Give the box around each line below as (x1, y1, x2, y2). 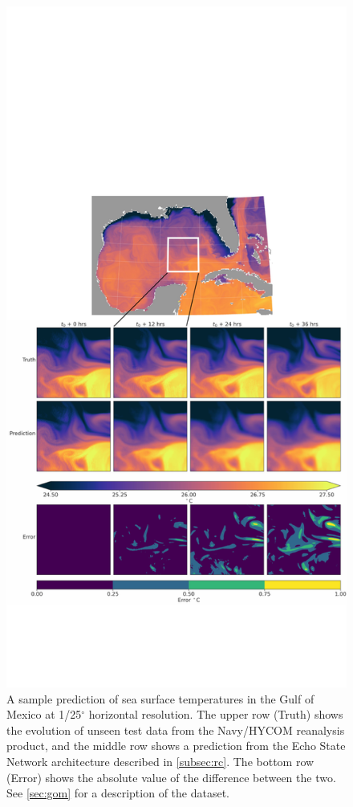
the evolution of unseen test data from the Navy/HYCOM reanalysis (6, 721, 345, 738)
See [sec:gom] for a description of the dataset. (6, 785, 229, 801)
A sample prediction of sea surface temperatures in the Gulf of (6, 690, 314, 707)
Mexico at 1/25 (6, 706, 82, 723)
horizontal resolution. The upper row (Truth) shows (88, 706, 343, 723)
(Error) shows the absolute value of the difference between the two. (6, 768, 336, 785)
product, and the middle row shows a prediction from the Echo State (6, 737, 346, 754)
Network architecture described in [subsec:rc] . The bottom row (6, 752, 314, 769)
